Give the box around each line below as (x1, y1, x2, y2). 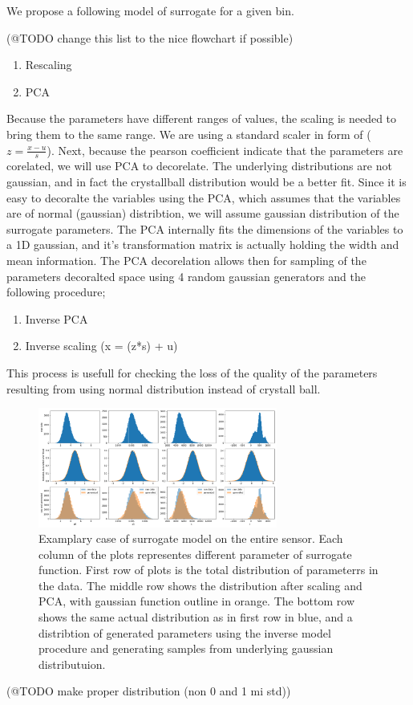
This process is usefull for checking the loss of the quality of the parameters (6, 364, 378, 381)
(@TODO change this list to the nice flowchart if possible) (6, 29, 294, 46)
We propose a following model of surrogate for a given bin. (6, 2, 294, 18)
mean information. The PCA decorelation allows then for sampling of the (6, 251, 366, 268)
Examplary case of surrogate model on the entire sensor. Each (38, 530, 343, 547)
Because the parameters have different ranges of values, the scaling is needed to (6, 110, 397, 127)
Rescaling (25, 56, 72, 73)
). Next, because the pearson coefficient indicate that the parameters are (47, 141, 403, 158)
